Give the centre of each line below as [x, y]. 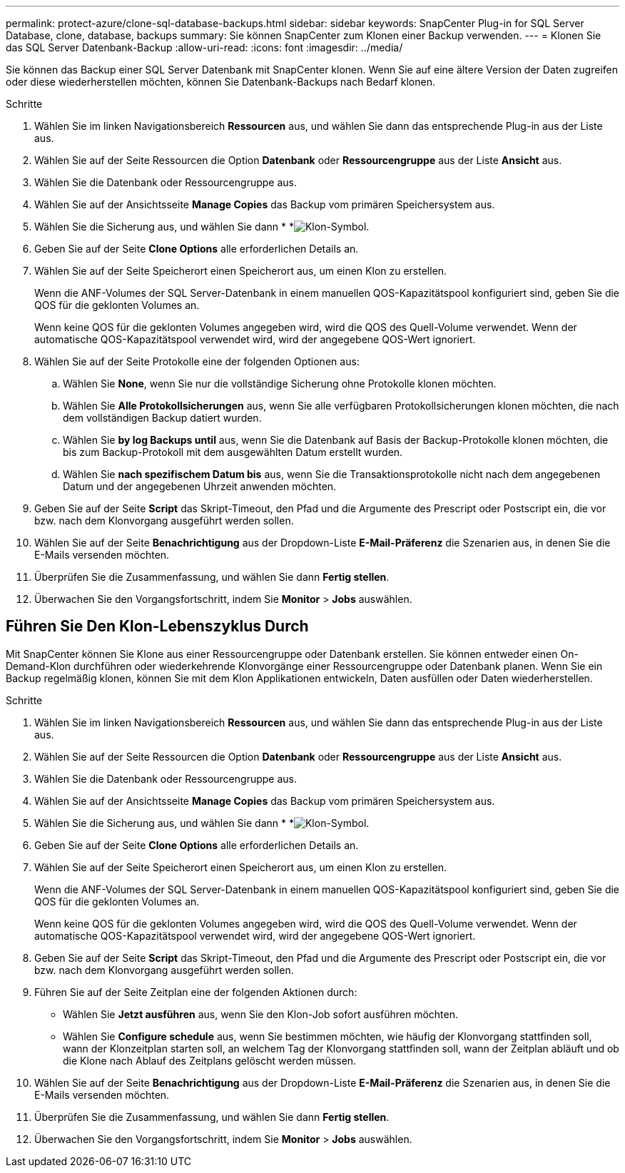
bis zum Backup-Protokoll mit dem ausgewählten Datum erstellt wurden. [233, 452]
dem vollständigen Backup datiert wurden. [162, 418]
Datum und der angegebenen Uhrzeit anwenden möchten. [200, 486]
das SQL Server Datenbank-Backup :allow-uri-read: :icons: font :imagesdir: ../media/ [204, 47]
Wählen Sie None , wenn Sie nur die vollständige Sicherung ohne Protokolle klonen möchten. [280, 384]
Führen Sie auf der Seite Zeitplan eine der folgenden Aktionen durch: [196, 992]
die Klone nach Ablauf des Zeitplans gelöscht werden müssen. [210, 1060]
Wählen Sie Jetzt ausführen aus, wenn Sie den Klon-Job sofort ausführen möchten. [261, 1014]
